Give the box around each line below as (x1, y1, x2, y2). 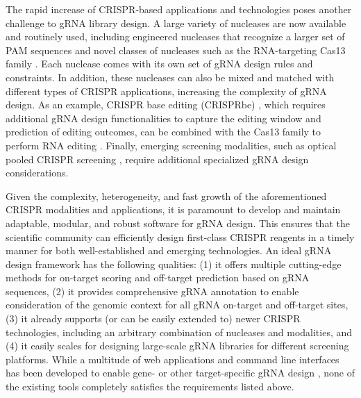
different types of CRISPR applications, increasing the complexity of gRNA (6, 83, 327, 98)
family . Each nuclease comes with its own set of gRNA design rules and (6, 56, 313, 71)
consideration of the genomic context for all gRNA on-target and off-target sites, (6, 297, 349, 312)
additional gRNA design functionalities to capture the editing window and (6, 110, 321, 125)
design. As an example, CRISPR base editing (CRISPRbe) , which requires (6, 97, 326, 112)
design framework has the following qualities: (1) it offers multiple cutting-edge (6, 256, 342, 271)
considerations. (6, 165, 69, 180)
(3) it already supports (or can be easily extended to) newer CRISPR (6, 311, 301, 326)
